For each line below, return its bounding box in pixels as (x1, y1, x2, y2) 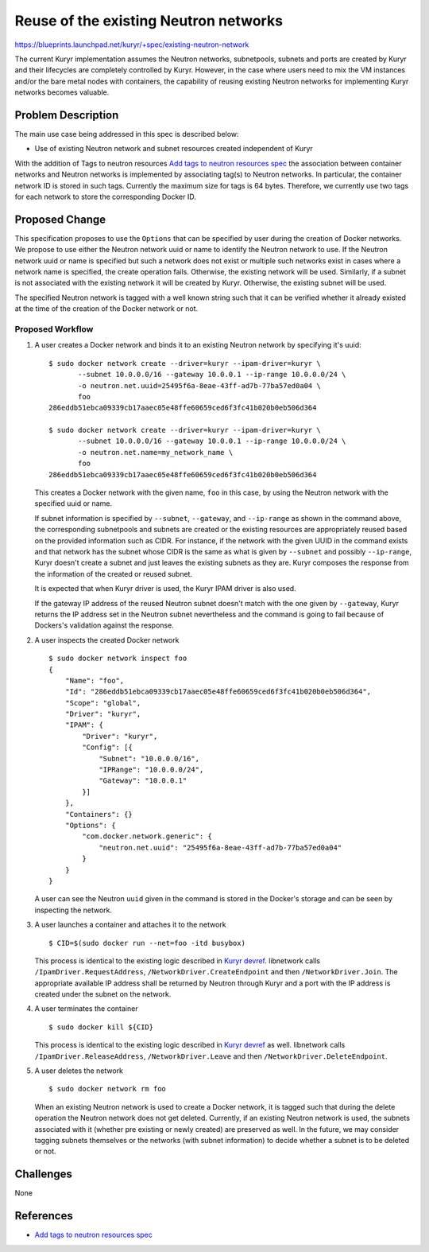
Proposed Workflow (14, 323, 94, 334)
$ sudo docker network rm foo (48, 1084, 167, 1094)
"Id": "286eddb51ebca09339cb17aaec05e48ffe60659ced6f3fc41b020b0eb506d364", (64, 687, 372, 696)
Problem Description (14, 108, 119, 122)
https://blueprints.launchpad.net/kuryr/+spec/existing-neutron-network (14, 40, 249, 49)
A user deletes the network (34, 1066, 123, 1075)
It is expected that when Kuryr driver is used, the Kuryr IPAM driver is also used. (34, 584, 297, 593)
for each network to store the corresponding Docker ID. (14, 192, 196, 201)
